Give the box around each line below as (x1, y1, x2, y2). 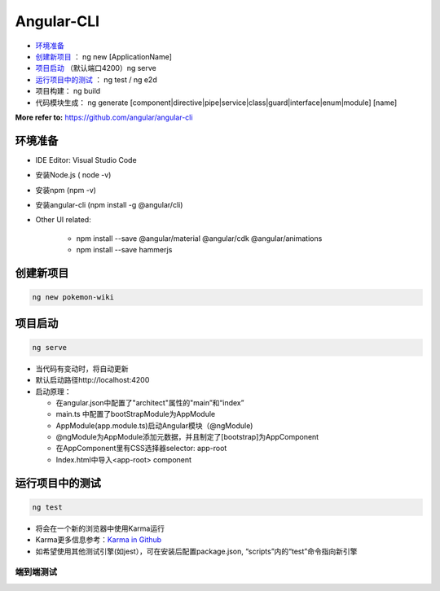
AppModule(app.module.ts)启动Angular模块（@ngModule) (55, 420, 253, 431)
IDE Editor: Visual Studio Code (35, 155, 138, 164)
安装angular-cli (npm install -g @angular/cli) (35, 199, 183, 209)
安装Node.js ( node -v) (35, 170, 112, 180)
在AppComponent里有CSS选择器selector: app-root (55, 444, 227, 453)
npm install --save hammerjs (76, 245, 173, 255)
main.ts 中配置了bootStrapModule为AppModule (55, 409, 216, 419)
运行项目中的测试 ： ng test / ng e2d (35, 74, 158, 85)
